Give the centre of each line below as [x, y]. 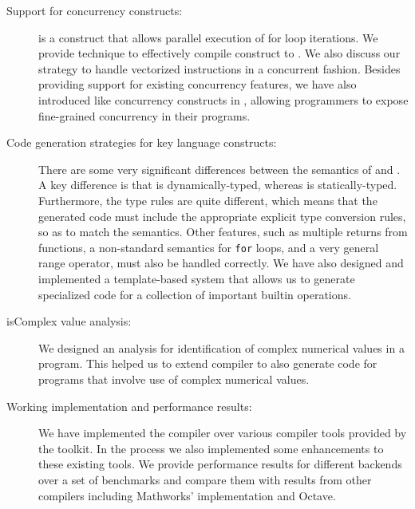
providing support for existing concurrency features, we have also [198, 84]
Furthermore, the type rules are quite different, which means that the [208, 200]
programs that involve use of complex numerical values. [174, 379]
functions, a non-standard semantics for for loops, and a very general [209, 247]
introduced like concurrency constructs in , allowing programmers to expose [223, 99]
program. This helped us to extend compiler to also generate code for [208, 363]
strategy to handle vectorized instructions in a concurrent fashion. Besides [219, 68]
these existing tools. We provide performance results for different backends [220, 464]
